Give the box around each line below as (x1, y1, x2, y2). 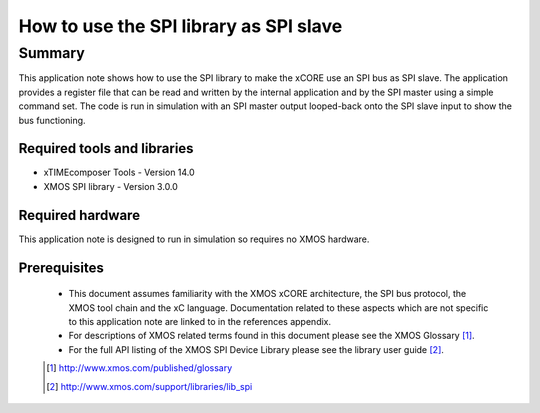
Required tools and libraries (18, 140, 194, 157)
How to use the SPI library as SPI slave (18, 15, 343, 37)
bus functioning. (18, 114, 86, 126)
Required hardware (18, 206, 140, 224)
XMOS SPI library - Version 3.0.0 (43, 180, 179, 192)
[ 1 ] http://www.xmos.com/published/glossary (46, 362, 233, 374)
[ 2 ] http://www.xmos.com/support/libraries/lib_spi (46, 380, 253, 392)
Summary (18, 44, 85, 62)
